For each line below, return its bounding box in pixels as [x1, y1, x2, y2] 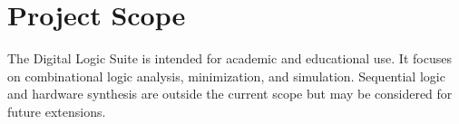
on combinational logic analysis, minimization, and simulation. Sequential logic [7, 66, 445, 85]
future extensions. [7, 101, 106, 120]
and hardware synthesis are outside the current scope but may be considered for [7, 84, 453, 103]
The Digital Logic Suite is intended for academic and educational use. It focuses [7, 49, 452, 68]
